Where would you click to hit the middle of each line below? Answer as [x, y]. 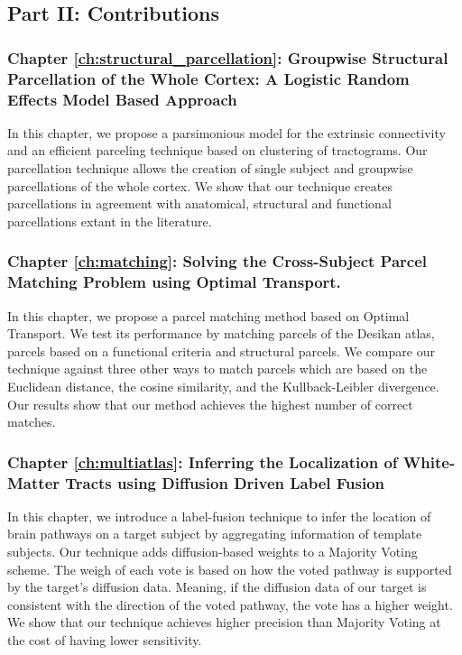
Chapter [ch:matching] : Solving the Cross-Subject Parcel [217, 261]
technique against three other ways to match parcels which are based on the [217, 369]
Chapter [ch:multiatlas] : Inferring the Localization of [203, 461]
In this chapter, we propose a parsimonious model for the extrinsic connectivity [226, 132]
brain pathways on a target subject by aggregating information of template [215, 534]
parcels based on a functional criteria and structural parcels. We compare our [221, 351]
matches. [32, 422]
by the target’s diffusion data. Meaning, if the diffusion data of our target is [217, 587]
